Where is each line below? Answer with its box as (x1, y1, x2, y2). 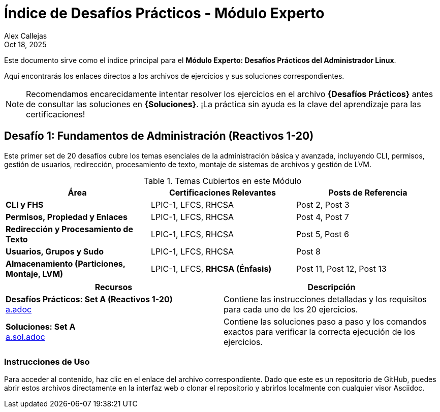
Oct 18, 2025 (4, 40, 47, 49)
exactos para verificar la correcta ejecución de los (224, 326, 416, 337)
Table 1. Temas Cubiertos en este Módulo (143, 175, 302, 186)
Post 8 (296, 246, 321, 257)
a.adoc (6, 304, 32, 314)
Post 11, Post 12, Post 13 (296, 263, 387, 274)
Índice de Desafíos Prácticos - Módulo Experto (4, 5, 325, 22)
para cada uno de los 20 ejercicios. (224, 304, 358, 314)
